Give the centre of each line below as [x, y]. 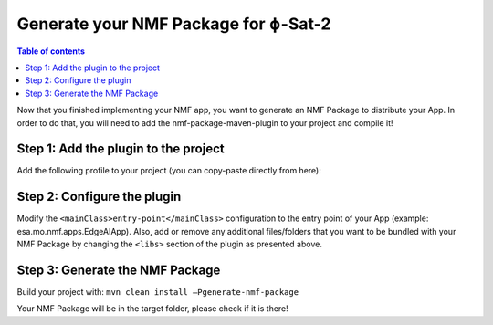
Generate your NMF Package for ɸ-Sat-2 [174, 24]
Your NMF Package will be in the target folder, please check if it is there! [153, 309]
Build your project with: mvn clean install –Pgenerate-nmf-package [158, 292]
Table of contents [51, 51]
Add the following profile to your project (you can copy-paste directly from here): [169, 171]
